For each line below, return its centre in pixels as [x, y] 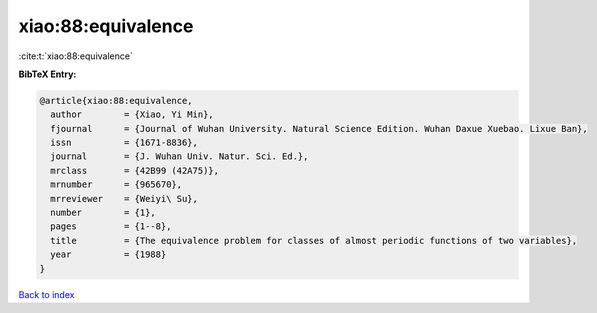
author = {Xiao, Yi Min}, [132, 114]
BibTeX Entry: [47, 74]
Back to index [46, 294]
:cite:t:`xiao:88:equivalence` [76, 56]
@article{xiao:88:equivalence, [116, 100]
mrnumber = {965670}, [116, 184]
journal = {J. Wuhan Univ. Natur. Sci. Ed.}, [179, 156]
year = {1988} [108, 254]
